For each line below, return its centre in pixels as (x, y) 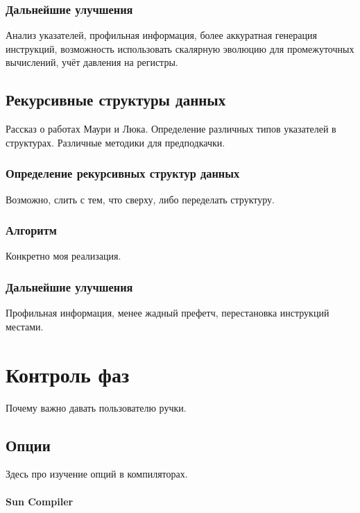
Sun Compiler (40, 501)
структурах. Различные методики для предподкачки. (115, 142)
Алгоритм (31, 230)
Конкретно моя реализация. (63, 256)
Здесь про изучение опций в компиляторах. (97, 474)
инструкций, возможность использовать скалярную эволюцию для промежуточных (180, 48)
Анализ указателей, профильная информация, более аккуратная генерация (161, 35)
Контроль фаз (68, 374)
